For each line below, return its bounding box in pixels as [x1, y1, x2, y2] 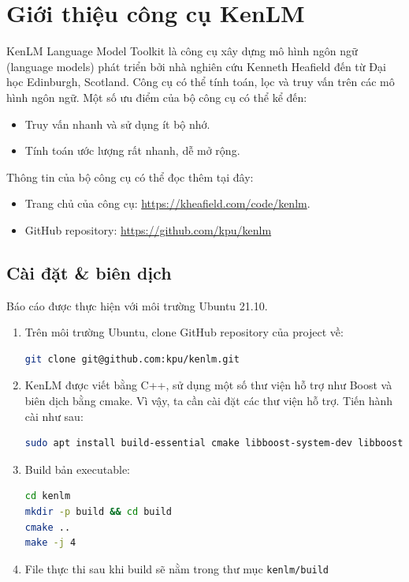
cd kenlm [24, 490, 71, 502]
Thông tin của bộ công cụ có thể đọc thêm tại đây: [6, 168, 254, 185]
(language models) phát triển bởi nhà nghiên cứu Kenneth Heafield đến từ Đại [6, 58, 386, 74]
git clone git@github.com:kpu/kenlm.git [24, 353, 240, 365]
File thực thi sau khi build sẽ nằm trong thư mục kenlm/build [24, 560, 329, 576]
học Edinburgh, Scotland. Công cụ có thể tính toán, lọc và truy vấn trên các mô [6, 73, 395, 90]
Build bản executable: [24, 460, 131, 477]
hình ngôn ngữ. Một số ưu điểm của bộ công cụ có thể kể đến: [6, 88, 307, 105]
